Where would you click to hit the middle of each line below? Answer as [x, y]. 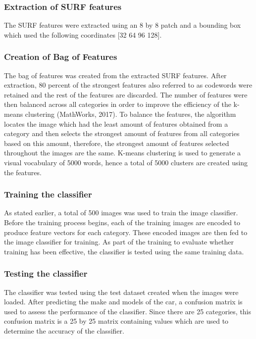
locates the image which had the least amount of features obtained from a [116, 123]
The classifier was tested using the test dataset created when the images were [121, 292]
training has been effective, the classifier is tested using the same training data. [124, 251]
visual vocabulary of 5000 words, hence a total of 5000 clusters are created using [126, 162]
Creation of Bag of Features [61, 57]
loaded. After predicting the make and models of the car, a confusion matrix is [123, 302]
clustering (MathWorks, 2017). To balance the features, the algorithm [130, 114]
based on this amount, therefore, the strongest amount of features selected [117, 143]
